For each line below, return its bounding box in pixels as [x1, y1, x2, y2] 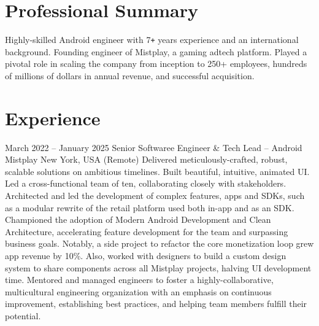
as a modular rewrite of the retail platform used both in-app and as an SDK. [5, 201, 294, 214]
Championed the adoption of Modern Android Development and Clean [5, 213, 271, 226]
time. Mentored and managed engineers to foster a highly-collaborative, [5, 273, 274, 286]
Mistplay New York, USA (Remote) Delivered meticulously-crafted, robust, [5, 153, 288, 166]
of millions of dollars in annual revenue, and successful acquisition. [5, 69, 255, 82]
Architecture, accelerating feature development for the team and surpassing [5, 225, 288, 238]
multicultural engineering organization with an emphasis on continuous [5, 285, 272, 298]
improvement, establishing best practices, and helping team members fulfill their [5, 297, 307, 310]
